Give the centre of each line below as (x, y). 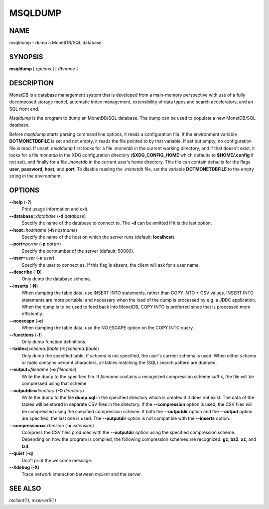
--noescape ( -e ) (26, 321)
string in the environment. (36, 176)
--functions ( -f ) (26, 335)
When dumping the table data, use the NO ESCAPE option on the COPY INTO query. (108, 328)
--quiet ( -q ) (21, 453)
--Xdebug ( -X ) (24, 467)
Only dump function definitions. (54, 341)
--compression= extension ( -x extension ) (52, 425)
